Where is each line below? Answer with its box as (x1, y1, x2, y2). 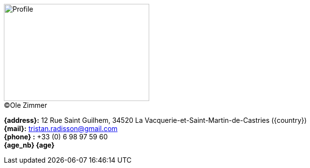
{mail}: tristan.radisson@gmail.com (4, 124, 118, 133)
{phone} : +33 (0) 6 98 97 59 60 (4, 133, 108, 141)
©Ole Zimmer (4, 101, 47, 109)
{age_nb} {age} (4, 141, 55, 149)
